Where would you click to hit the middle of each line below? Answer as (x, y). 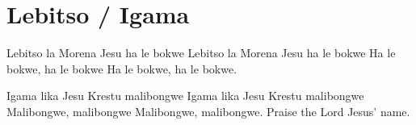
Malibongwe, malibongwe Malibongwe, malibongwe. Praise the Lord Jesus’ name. (208, 111)
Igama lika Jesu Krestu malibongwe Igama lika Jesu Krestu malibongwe (185, 96)
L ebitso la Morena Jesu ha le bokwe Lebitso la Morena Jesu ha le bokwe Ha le (201, 53)
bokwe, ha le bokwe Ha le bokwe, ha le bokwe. (122, 68)
